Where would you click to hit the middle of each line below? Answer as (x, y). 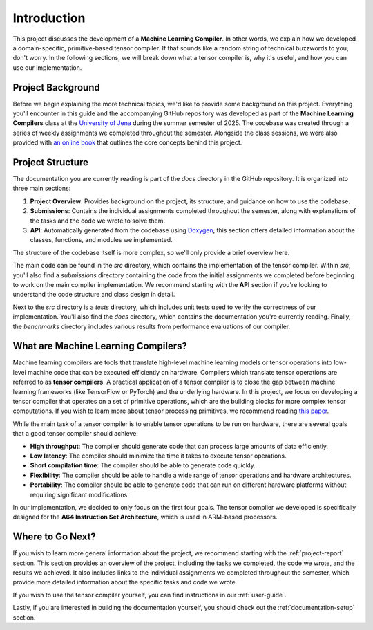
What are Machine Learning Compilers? (100, 346)
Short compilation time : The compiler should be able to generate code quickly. (143, 465)
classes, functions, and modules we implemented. (101, 240)
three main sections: (42, 188)
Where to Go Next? (54, 537)
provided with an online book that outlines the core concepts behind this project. (127, 142)
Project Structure (51, 162)
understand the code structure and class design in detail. (94, 295)
